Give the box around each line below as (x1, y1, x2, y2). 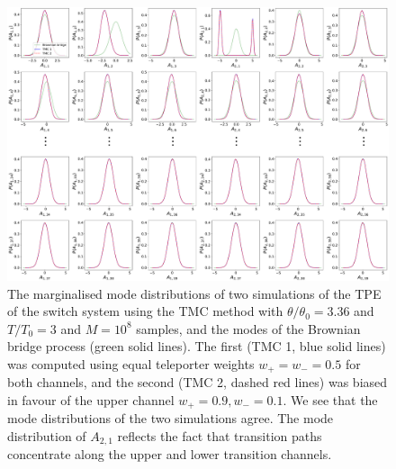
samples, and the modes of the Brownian (136, 319, 361, 338)
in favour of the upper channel (7, 390, 175, 409)
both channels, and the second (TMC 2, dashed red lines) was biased (7, 373, 388, 392)
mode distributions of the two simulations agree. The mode (7, 409, 334, 428)
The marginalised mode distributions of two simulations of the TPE (7, 284, 382, 302)
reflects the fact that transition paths (117, 426, 322, 445)
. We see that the (283, 390, 378, 409)
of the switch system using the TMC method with (7, 302, 283, 320)
